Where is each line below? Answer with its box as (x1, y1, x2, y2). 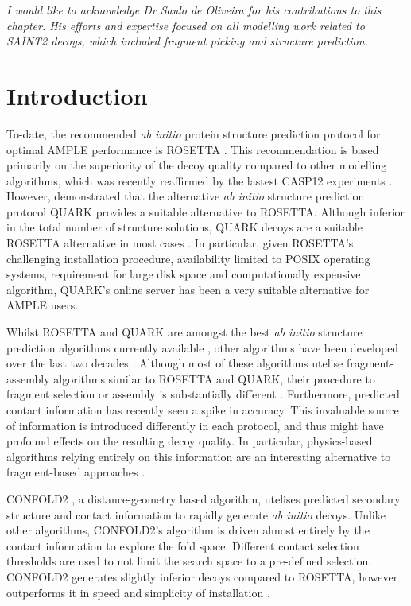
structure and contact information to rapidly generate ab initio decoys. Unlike (6, 506, 386, 522)
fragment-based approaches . (6, 464, 145, 480)
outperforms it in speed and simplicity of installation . (6, 584, 270, 600)
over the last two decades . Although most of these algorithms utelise (6, 355, 343, 371)
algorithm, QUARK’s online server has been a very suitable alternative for (6, 281, 370, 297)
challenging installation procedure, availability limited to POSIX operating (6, 250, 370, 266)
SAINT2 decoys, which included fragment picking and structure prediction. (6, 33, 368, 49)
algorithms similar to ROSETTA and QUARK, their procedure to (53, 370, 375, 387)
